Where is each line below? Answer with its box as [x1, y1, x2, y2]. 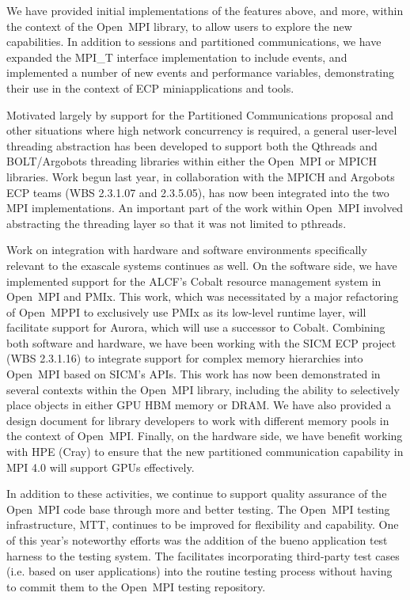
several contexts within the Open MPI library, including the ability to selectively [6, 381, 400, 397]
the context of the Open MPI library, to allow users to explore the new [6, 17, 352, 34]
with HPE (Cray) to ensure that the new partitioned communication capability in [6, 443, 404, 460]
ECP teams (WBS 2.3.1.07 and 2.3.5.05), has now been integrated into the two [6, 184, 389, 200]
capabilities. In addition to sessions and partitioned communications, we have [6, 33, 382, 50]
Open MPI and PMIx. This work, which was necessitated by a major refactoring [6, 288, 399, 305]
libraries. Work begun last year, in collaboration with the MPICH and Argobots [6, 168, 395, 184]
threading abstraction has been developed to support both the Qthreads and [6, 137, 378, 154]
